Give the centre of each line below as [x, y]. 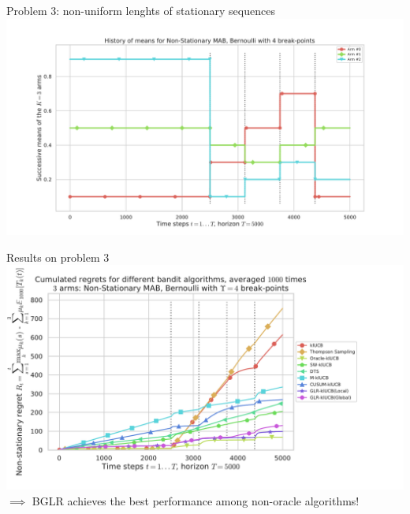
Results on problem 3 [58, 257]
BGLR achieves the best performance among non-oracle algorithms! [196, 500]
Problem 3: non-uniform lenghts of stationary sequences [141, 10]
